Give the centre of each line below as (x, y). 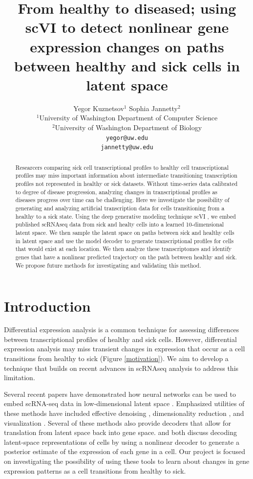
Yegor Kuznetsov (99, 108)
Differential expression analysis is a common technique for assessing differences (122, 330)
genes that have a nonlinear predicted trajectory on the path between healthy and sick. (126, 257)
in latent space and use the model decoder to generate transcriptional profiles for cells (125, 240)
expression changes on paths (127, 46)
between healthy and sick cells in (127, 65)
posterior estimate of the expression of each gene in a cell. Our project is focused (125, 451)
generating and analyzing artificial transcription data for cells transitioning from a (120, 208)
